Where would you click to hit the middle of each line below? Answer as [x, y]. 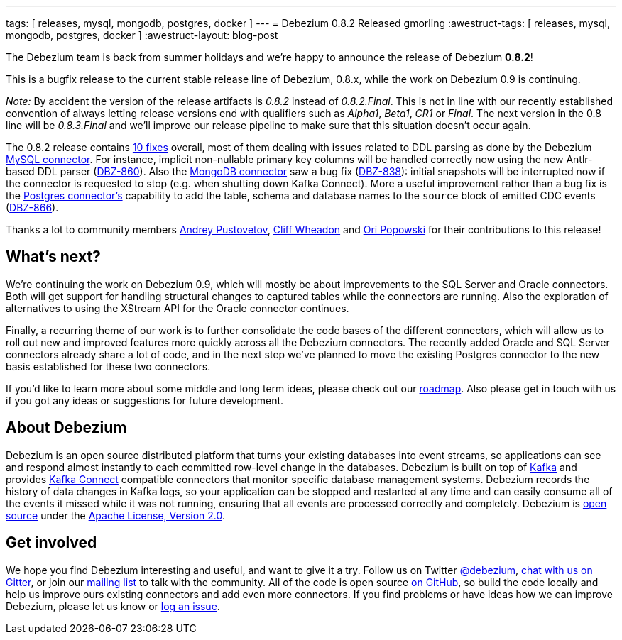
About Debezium [66, 428]
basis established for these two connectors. [108, 366]
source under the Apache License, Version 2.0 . [116, 515]
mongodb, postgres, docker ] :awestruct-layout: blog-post [142, 35]
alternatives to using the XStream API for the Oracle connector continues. [178, 308]
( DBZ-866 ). [32, 208]
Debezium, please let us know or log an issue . [113, 606]
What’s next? [53, 257]
